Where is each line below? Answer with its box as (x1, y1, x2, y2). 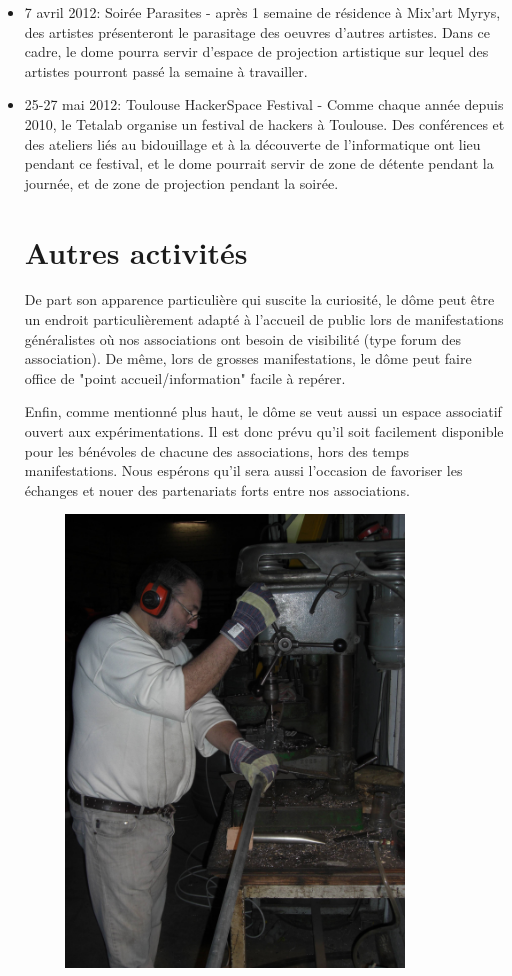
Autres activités (24, 231, 248, 272)
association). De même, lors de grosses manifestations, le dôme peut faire (24, 348, 472, 369)
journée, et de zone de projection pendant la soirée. (24, 172, 339, 193)
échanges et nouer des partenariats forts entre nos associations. (24, 479, 410, 500)
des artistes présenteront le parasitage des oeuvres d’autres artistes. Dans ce (24, 21, 490, 42)
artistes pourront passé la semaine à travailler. (24, 60, 308, 81)
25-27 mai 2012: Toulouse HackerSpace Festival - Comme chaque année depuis (24, 94, 504, 115)
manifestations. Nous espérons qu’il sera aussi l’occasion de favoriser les (24, 460, 463, 481)
